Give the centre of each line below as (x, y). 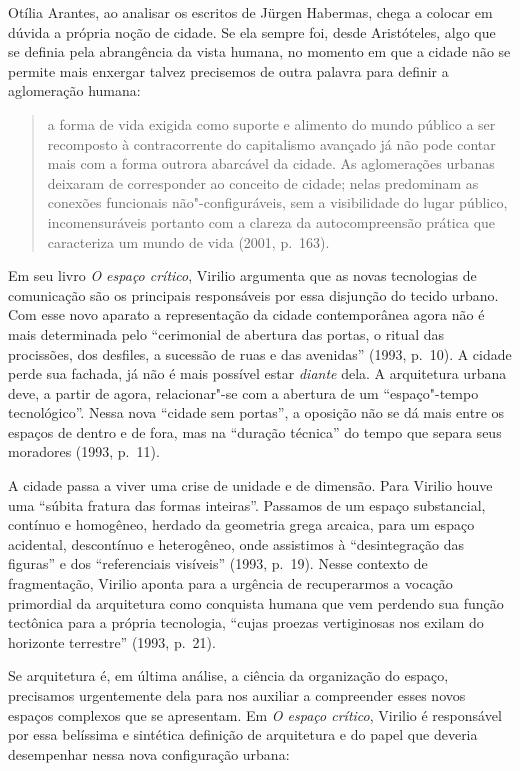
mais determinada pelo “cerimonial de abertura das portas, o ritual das (226, 333)
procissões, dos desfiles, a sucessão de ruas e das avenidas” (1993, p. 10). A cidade (260, 353)
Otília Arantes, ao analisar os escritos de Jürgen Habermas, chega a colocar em (250, 12)
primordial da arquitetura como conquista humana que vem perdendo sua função (256, 602)
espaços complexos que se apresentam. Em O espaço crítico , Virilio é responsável (255, 714)
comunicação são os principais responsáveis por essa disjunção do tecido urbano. (253, 294)
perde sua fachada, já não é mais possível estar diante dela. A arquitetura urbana (257, 373)
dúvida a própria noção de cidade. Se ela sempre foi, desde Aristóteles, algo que (252, 31)
